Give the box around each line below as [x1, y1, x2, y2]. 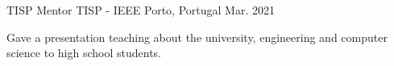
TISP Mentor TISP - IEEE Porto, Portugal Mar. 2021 [6, 2, 275, 18]
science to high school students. [6, 44, 162, 61]
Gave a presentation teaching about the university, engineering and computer [6, 28, 388, 45]
